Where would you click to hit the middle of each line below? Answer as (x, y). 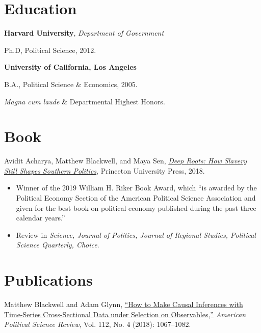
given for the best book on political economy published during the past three (136, 207)
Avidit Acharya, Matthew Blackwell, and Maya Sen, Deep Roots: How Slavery (125, 161)
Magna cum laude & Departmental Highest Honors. (85, 101)
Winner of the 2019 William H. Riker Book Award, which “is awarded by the (136, 188)
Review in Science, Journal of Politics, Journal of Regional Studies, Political (136, 234)
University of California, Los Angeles (70, 67)
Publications (48, 280)
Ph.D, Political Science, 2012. (50, 50)
